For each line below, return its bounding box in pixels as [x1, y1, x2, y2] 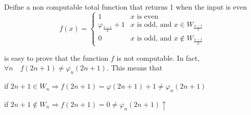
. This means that [107, 62, 163, 73]
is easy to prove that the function [4, 52, 109, 63]
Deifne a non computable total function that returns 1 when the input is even [4, 2, 247, 12]
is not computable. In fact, [116, 52, 200, 63]
